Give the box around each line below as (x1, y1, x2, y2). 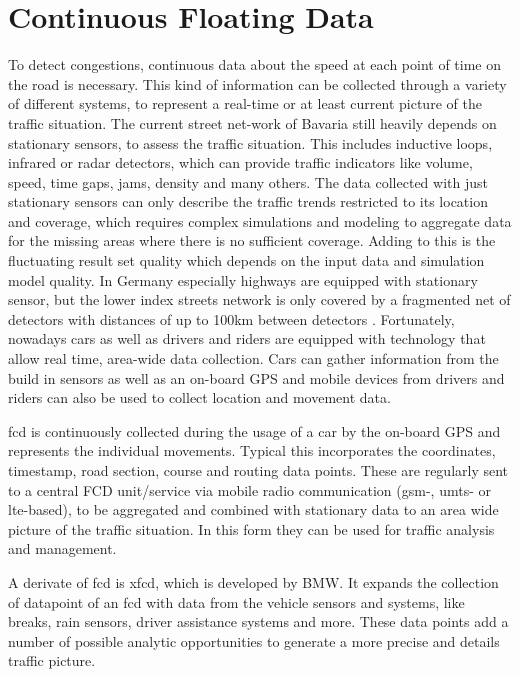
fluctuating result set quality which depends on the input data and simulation (8, 250, 485, 271)
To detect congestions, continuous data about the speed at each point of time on (8, 54, 502, 75)
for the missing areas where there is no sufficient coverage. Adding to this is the (8, 230, 496, 251)
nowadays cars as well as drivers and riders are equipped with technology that (8, 328, 486, 349)
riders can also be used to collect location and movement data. (8, 387, 391, 408)
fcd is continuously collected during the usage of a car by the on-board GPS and (8, 420, 501, 441)
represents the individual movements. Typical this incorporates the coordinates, (8, 440, 496, 461)
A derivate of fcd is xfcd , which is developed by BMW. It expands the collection (8, 571, 499, 592)
